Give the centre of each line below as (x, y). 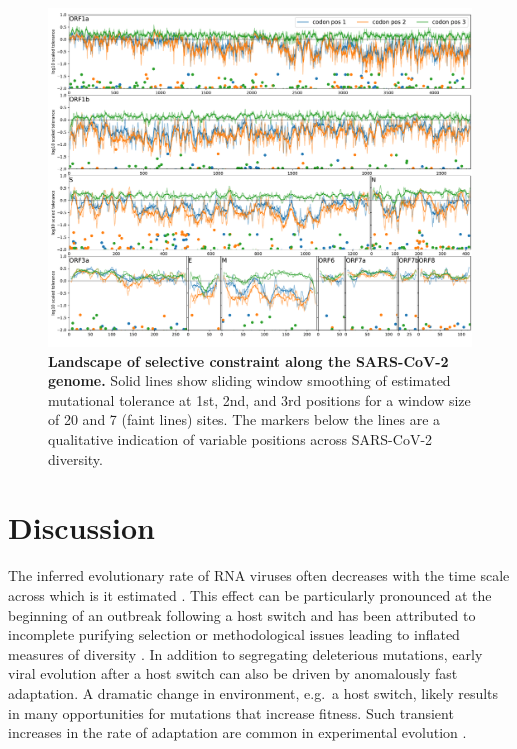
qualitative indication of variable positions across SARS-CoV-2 (240, 439)
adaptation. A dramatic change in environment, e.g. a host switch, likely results (253, 692)
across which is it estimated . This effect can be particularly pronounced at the (250, 594)
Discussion (81, 527)
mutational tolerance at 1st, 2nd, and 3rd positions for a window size (259, 399)
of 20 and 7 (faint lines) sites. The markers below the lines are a (244, 419)
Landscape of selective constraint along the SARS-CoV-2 (248, 360)
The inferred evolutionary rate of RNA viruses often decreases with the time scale (259, 575)
